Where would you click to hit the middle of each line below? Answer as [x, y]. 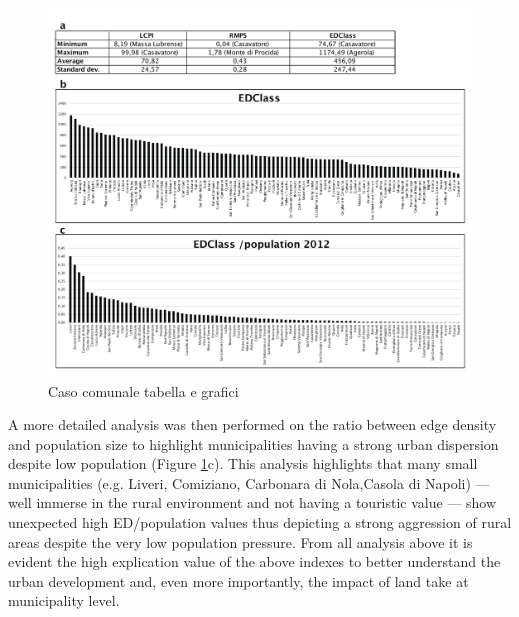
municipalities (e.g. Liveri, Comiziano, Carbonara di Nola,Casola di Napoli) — [249, 482]
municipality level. [64, 600]
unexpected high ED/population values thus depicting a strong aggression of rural [260, 522]
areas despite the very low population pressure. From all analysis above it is [240, 541]
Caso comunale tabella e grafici [143, 390]
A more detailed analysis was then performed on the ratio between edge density [252, 424]
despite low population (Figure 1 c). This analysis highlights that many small [243, 463]
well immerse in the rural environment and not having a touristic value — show [252, 502]
